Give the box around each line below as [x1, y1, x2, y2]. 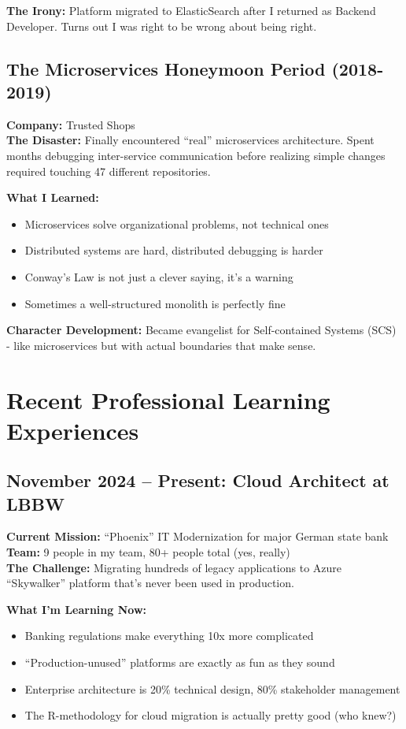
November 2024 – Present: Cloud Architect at [6, 468, 389, 493]
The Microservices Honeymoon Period [6, 56, 326, 80]
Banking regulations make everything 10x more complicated [24, 627, 314, 644]
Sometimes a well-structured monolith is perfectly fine [24, 295, 286, 311]
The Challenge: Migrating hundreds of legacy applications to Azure [6, 559, 342, 575]
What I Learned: [6, 189, 99, 206]
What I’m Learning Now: [6, 601, 146, 617]
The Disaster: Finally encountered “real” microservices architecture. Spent [6, 132, 375, 148]
